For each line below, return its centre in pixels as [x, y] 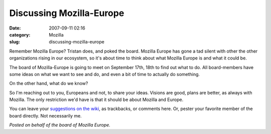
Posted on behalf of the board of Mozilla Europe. [60, 125]
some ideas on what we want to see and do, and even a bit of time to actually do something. [105, 74]
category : [20, 34]
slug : [15, 42]
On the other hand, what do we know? [49, 83]
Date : [15, 28]
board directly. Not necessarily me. [46, 115]
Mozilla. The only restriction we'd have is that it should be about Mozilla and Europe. [96, 99]
